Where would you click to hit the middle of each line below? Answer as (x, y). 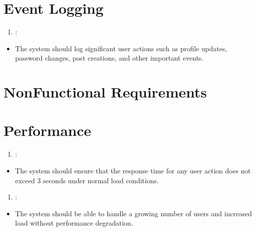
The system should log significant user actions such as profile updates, (121, 48)
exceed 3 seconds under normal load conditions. (87, 180)
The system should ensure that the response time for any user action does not (133, 170)
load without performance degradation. (74, 223)
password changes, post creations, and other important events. (109, 58)
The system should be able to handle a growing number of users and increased (133, 213)
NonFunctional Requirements (105, 92)
